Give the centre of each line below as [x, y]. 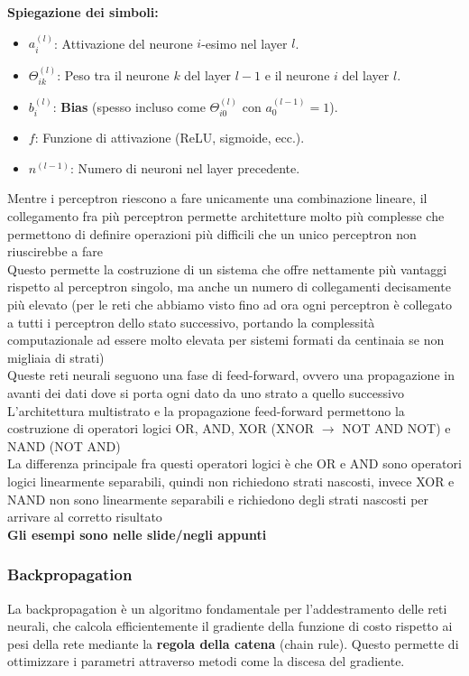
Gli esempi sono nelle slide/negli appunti [137, 534]
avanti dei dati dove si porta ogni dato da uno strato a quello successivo [206, 393]
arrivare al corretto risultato [85, 517]
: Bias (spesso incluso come [129, 106]
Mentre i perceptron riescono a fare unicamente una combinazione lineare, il [217, 198]
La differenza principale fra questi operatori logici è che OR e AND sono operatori [234, 463]
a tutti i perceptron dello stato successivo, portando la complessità [191, 322]
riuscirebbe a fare [55, 251]
